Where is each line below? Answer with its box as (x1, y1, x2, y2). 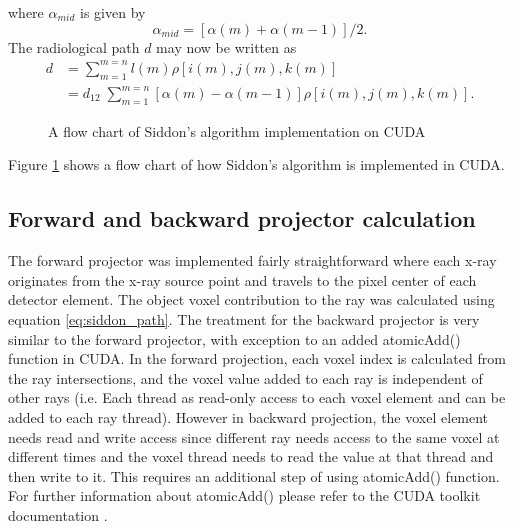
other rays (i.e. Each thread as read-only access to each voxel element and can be (8, 387, 506, 408)
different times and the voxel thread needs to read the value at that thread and (8, 446, 494, 467)
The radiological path (8, 36, 140, 57)
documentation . (8, 504, 108, 525)
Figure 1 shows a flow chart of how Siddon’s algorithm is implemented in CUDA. (8, 154, 505, 175)
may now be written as (156, 36, 297, 57)
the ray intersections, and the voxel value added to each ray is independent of (8, 367, 483, 388)
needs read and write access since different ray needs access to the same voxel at (8, 426, 500, 447)
